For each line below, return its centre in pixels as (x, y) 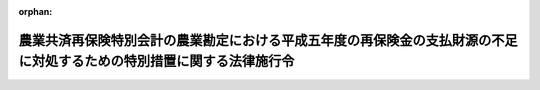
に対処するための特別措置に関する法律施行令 (156, 61)
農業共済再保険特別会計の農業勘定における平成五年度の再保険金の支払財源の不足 (268, 40)
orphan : (35, 11)
